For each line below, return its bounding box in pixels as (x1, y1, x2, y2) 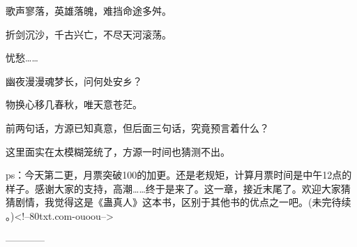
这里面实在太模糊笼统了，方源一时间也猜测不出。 (6, 144, 230, 158)
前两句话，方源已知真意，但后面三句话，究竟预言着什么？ (6, 120, 269, 135)
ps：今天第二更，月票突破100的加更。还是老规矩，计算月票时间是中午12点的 (6, 167, 352, 182)
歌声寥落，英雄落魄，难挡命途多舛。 (6, 3, 172, 17)
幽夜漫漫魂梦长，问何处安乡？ (6, 73, 142, 88)
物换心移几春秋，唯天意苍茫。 (6, 97, 142, 112)
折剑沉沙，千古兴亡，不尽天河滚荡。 (6, 27, 172, 41)
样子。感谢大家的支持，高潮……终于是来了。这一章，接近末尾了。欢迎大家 (6, 181, 341, 195)
